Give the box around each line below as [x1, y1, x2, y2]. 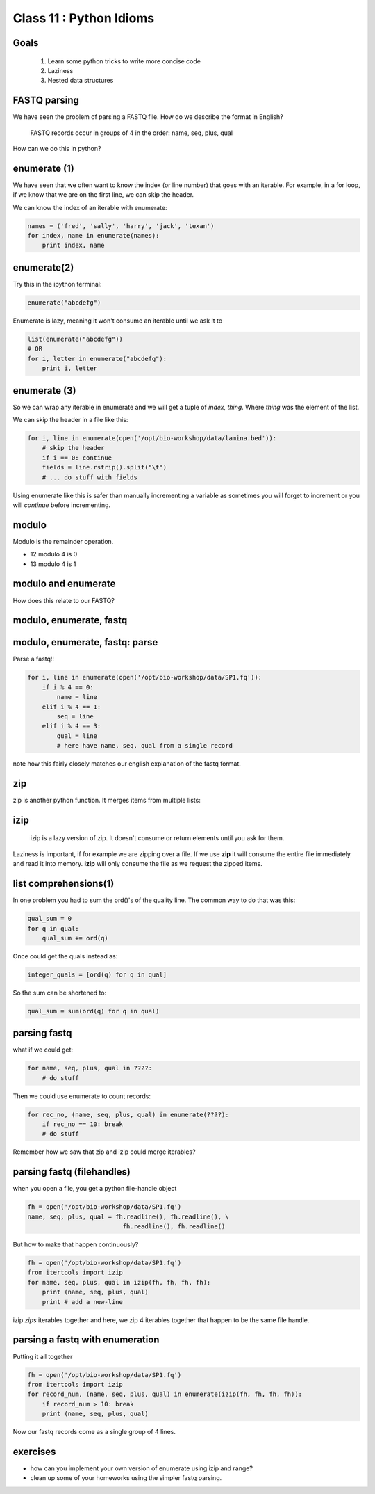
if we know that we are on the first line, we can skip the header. [12, 191, 194, 199]
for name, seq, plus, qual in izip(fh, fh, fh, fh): [27, 1278, 211, 1286]
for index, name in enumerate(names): [27, 232, 160, 240]
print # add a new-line [42, 1298, 123, 1306]
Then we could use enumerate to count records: [12, 1092, 151, 1100]
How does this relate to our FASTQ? [12, 596, 115, 604]
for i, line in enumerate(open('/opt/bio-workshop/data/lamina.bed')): [27, 434, 277, 442]
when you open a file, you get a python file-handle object [12, 1184, 177, 1193]
